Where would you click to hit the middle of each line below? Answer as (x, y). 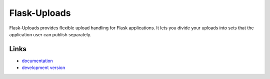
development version (43, 68)
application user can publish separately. (50, 34)
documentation (37, 61)
